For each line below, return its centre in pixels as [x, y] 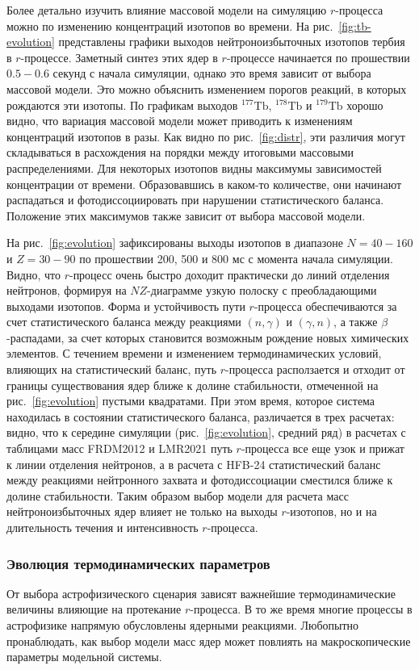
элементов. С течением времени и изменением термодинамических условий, [194, 353]
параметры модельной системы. [84, 657]
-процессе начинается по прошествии [318, 57]
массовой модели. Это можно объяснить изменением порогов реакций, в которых [207, 88]
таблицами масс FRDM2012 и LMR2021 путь [119, 448]
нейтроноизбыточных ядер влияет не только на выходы [142, 511]
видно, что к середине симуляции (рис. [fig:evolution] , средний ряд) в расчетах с [206, 432]
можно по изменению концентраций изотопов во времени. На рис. [170, 25]
